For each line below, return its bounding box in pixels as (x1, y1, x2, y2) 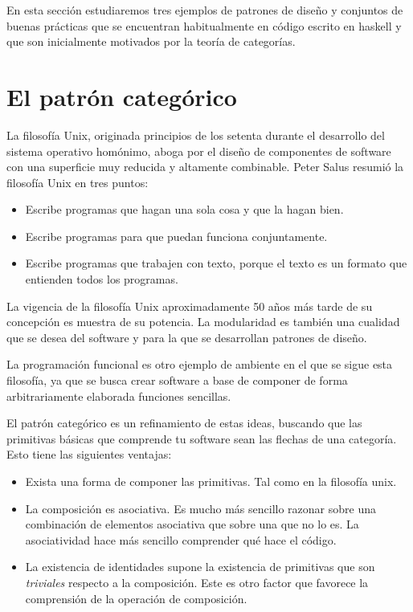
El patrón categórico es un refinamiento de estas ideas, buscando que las (6, 414, 362, 431)
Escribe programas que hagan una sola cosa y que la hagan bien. (25, 201, 344, 218)
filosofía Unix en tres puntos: (6, 173, 149, 190)
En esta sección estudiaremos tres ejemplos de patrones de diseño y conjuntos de (6, 2, 403, 18)
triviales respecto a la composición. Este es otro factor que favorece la (25, 573, 369, 590)
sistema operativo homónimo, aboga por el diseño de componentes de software (6, 142, 391, 159)
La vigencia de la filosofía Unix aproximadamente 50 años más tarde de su (6, 297, 373, 314)
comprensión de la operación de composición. (25, 590, 247, 606)
